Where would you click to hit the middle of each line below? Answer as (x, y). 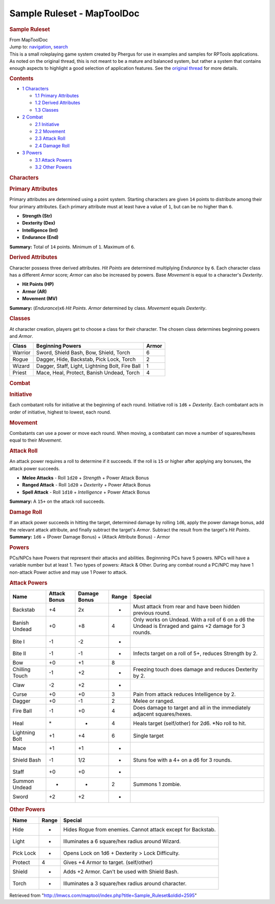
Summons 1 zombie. (157, 784)
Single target (148, 736)
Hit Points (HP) (38, 284)
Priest (20, 373)
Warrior (21, 353)
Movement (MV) (40, 299)
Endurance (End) (40, 237)
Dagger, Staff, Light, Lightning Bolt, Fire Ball (89, 366)
